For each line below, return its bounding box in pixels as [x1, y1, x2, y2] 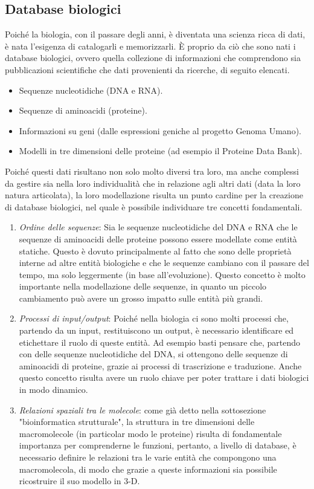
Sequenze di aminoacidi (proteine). [19, 104, 147, 117]
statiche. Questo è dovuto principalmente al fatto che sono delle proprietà [19, 244, 292, 257]
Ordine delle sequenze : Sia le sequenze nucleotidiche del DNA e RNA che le [19, 221, 298, 233]
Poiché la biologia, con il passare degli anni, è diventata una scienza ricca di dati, [5, 28, 306, 40]
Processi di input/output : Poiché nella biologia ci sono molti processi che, [19, 312, 289, 325]
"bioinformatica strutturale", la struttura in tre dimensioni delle [19, 415, 255, 428]
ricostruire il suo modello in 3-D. [19, 474, 140, 487]
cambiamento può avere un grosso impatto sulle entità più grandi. [19, 291, 263, 304]
